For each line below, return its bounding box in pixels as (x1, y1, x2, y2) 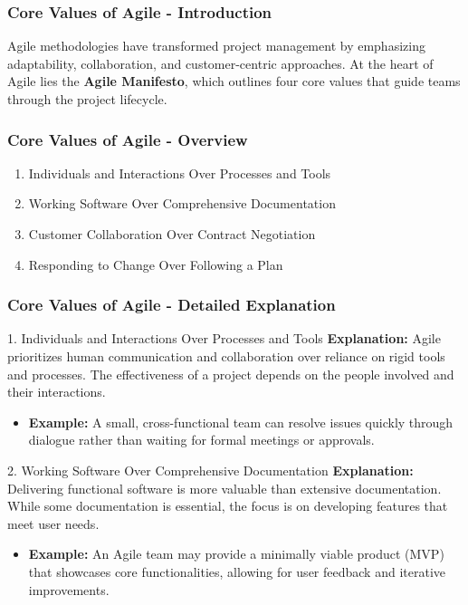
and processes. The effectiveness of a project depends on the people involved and (7, 364, 454, 383)
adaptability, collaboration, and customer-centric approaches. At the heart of (7, 53, 434, 72)
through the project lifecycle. (7, 90, 167, 108)
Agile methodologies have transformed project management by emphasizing (7, 36, 425, 55)
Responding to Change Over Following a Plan (28, 254, 283, 274)
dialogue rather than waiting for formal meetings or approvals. (28, 430, 375, 449)
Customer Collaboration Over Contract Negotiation (28, 225, 316, 243)
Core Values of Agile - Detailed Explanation (7, 293, 336, 316)
